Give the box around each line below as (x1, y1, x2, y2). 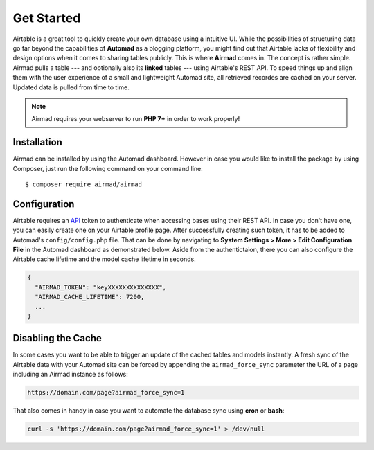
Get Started (12, 10, 81, 26)
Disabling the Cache (12, 332, 102, 344)
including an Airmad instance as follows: (12, 370, 128, 379)
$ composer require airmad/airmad (25, 180, 142, 188)
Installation (12, 136, 62, 148)
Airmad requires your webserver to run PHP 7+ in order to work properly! (31, 115, 240, 123)
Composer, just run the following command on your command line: (12, 164, 204, 172)
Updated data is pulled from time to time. (12, 83, 130, 91)
